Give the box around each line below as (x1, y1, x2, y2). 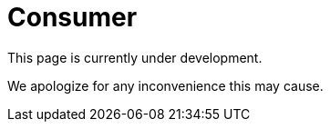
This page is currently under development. (7, 49, 263, 65)
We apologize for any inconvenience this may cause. (7, 77, 324, 94)
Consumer (7, 2, 138, 33)
